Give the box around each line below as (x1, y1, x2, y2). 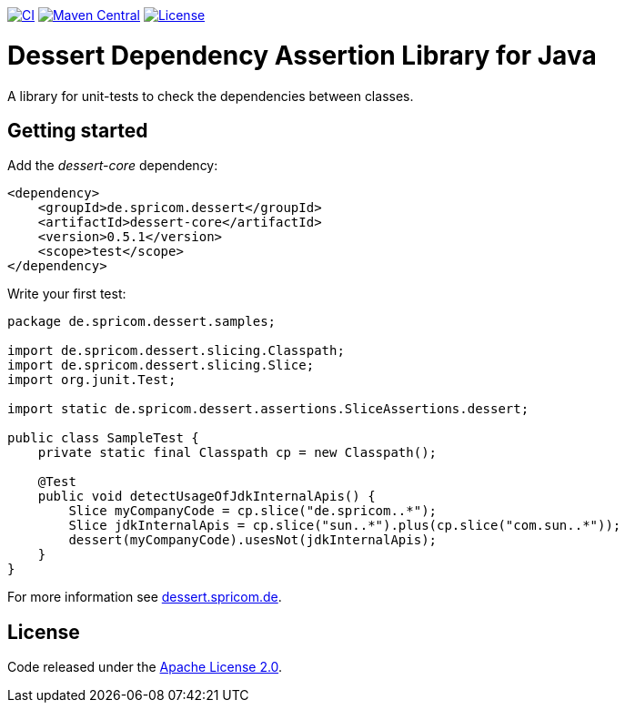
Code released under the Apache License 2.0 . (7, 659, 283, 675)
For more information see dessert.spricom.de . (7, 589, 282, 605)
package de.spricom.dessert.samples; (7, 314, 277, 330)
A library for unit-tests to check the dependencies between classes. (7, 87, 414, 104)
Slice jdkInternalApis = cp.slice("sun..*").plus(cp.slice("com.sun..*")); (68, 518, 621, 533)
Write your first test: (7, 286, 126, 302)
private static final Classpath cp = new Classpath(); (37, 445, 438, 461)
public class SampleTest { (7, 431, 199, 446)
